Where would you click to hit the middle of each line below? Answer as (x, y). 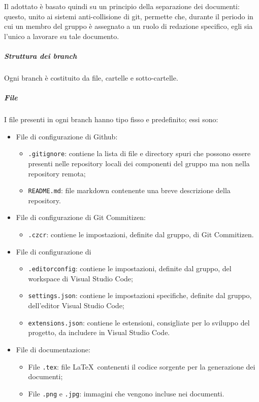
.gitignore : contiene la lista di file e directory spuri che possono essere (139, 153)
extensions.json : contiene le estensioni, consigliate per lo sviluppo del (139, 322)
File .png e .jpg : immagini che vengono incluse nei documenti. (126, 393)
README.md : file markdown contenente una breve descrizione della (129, 190)
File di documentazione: (53, 349)
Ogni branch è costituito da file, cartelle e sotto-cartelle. (91, 77)
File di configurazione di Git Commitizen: (81, 217)
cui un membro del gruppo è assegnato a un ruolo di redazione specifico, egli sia (128, 26)
